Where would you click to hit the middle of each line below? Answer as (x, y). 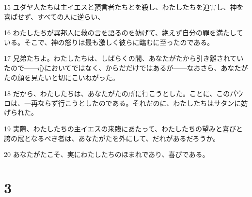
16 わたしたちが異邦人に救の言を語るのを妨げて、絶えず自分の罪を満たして (124, 33)
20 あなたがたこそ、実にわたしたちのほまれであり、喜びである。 (107, 154)
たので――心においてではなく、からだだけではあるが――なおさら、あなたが (126, 67)
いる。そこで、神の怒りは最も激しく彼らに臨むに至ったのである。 (109, 42)
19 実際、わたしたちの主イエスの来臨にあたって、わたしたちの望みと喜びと (124, 128)
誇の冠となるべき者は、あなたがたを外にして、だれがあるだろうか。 (112, 138)
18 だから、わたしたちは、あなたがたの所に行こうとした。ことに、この (117, 93)
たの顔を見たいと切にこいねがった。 (62, 77)
